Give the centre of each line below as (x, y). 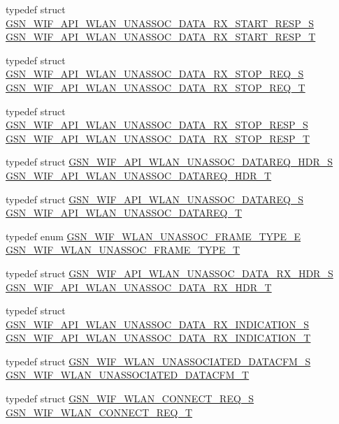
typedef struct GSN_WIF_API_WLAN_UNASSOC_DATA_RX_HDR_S (169, 273)
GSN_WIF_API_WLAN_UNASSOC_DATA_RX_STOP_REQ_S (155, 74)
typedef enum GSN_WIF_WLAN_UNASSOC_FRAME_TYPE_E (153, 236)
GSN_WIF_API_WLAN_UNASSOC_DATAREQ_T (124, 213)
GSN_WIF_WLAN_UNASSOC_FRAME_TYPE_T (123, 250)
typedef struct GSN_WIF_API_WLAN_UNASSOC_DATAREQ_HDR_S (169, 162)
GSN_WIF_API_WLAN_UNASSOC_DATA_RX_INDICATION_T (158, 338)
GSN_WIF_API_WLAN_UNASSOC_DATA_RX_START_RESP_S (160, 23)
